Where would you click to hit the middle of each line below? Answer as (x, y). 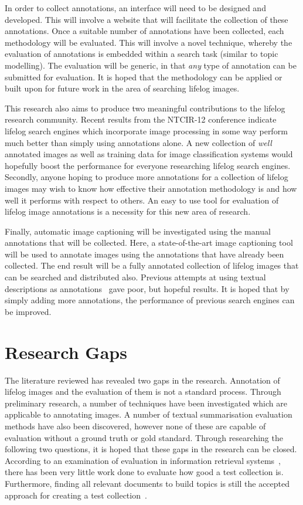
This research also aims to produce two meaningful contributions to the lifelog (145, 108)
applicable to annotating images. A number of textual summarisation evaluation (149, 414)
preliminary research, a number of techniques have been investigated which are (146, 403)
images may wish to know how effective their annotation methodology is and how (151, 188)
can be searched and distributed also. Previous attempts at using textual (135, 277)
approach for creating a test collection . (76, 495)
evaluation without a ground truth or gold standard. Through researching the (144, 437)
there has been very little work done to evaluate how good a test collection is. (144, 472)
